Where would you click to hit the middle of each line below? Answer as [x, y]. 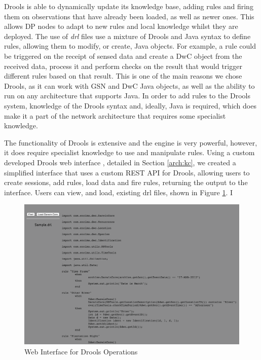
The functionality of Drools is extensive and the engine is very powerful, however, [131, 142]
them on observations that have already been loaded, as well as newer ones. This [129, 16]
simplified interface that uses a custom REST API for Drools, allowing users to [127, 172]
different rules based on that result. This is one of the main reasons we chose [123, 76]
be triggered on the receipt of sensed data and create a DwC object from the [123, 56]
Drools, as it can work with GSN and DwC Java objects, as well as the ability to [129, 85]
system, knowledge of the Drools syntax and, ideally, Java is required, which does [130, 105]
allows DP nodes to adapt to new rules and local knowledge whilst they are [121, 26]
